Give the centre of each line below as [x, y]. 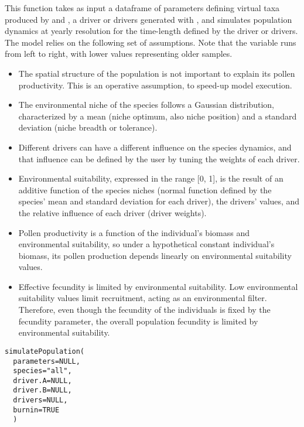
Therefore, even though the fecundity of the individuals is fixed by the [144, 310]
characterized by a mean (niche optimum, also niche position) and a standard [158, 116]
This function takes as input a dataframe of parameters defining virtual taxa [142, 8]
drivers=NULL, [40, 400]
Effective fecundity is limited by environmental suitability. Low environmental [158, 286]
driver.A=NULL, [42, 380]
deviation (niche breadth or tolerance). [88, 127]
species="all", [42, 371]
